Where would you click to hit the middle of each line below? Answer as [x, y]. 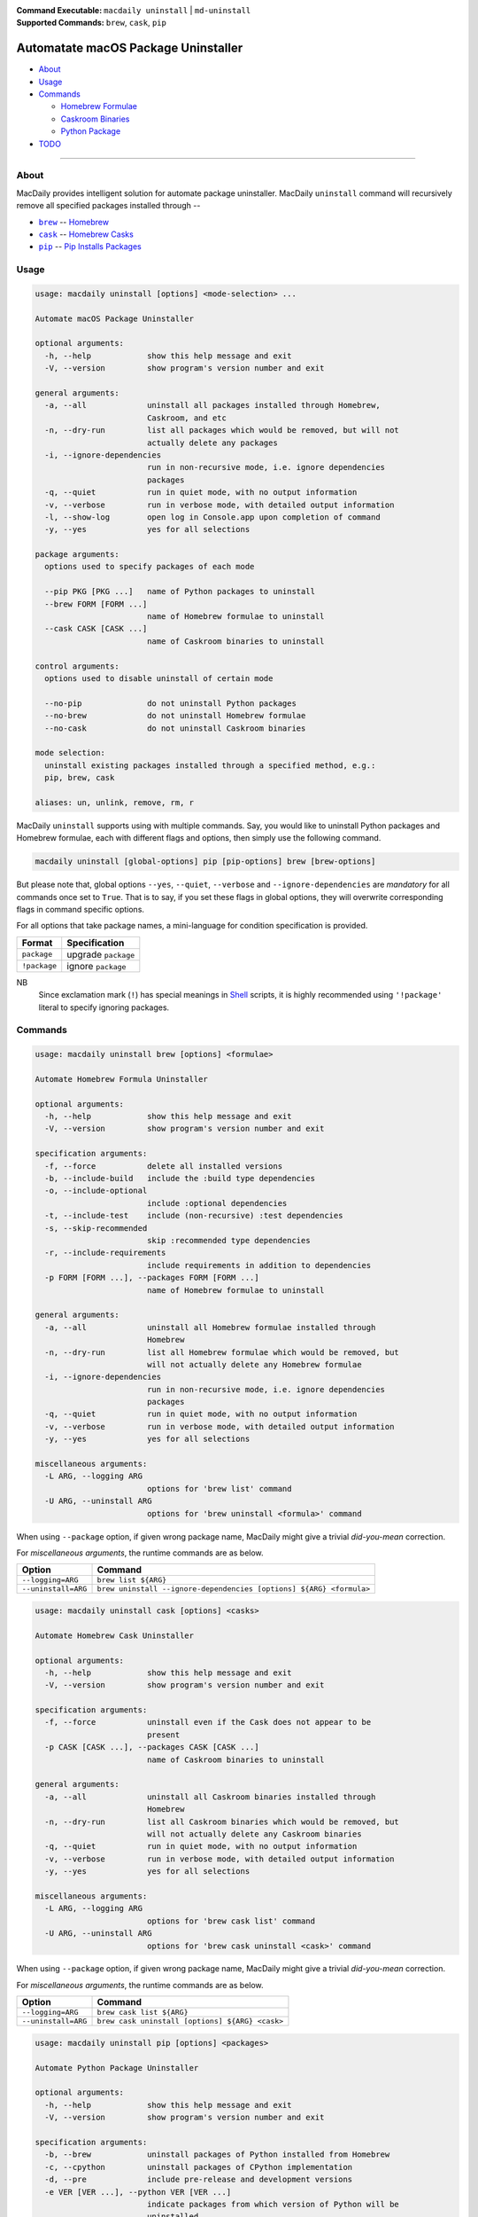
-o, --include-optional [96, 1191]
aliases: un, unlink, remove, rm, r [115, 802]
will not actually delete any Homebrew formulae [254, 1364]
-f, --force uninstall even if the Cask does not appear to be [208, 1722]
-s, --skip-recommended [96, 1228]
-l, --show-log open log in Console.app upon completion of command [212, 517]
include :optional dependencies [217, 1203]
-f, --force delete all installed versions [164, 1166]
